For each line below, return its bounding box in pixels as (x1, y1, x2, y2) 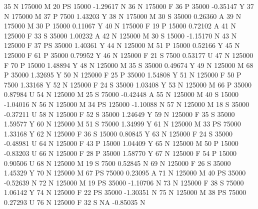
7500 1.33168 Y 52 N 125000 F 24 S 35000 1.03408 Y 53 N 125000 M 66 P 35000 (4, 79, 251, 89)
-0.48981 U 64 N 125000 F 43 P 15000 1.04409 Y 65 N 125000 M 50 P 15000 (4, 138, 238, 148)
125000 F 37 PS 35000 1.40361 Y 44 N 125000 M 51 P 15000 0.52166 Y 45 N (4, 40, 240, 50)
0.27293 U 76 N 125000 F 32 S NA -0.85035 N (4, 196, 145, 207)
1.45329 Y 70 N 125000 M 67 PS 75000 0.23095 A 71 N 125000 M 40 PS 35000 (4, 167, 246, 178)
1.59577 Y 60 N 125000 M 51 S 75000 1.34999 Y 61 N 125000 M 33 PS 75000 (4, 118, 241, 129)
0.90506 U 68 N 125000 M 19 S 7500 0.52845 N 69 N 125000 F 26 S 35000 (4, 157, 231, 168)
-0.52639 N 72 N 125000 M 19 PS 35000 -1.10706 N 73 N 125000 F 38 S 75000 (4, 177, 244, 187)
